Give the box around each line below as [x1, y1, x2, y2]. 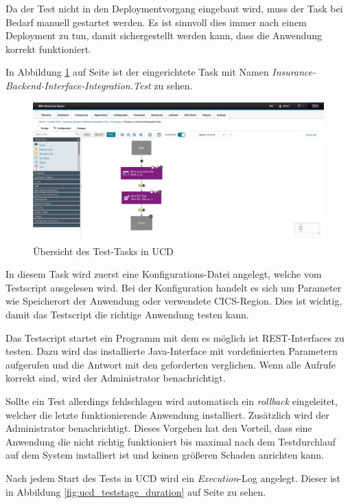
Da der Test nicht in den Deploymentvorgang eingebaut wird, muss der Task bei [5, 1, 343, 15]
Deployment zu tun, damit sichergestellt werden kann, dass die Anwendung [5, 28, 323, 43]
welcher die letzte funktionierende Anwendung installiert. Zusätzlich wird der [5, 407, 329, 421]
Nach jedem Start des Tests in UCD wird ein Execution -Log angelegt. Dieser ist [5, 470, 341, 485]
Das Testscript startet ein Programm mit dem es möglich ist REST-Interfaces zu [5, 330, 345, 344]
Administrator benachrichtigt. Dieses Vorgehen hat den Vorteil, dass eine [5, 421, 312, 435]
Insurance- [272, 65, 316, 79]
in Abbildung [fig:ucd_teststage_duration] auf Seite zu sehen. [5, 484, 266, 498]
